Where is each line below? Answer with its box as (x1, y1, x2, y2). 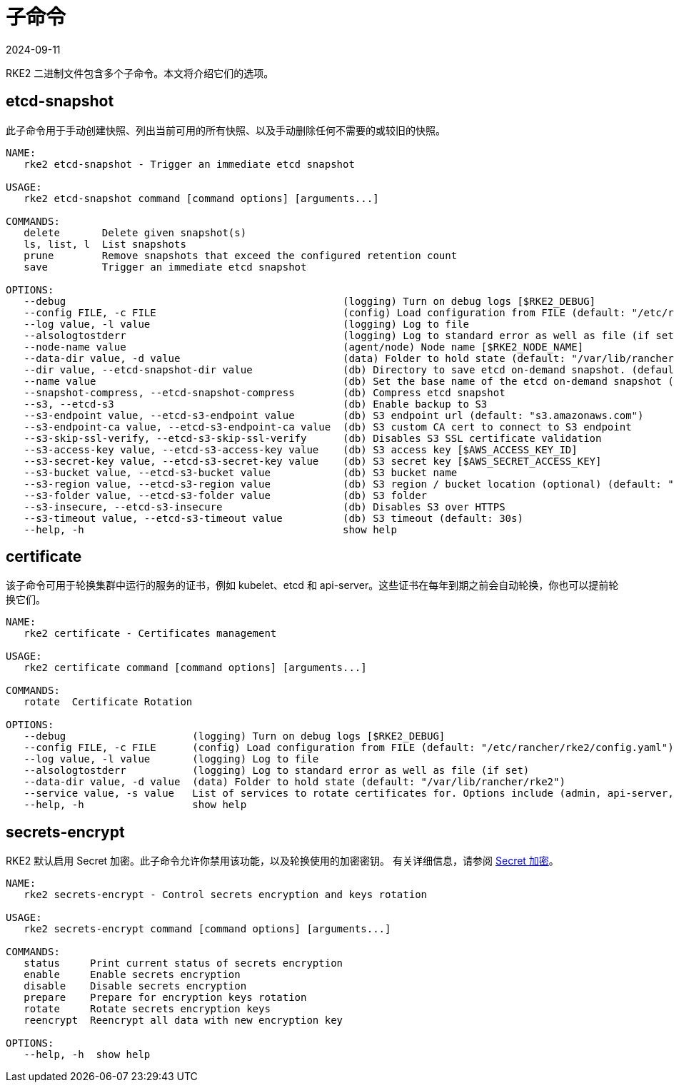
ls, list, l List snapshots (24, 238, 186, 250)
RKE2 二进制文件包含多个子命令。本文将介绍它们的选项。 (6, 66, 274, 79)
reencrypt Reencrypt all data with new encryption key (24, 1014, 343, 1027)
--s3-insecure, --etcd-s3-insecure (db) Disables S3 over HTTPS (24, 500, 505, 513)
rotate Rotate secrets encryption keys (24, 1003, 271, 1015)
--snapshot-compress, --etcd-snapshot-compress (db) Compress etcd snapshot (24, 386, 505, 398)
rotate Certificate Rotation (24, 696, 193, 708)
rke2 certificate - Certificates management (24, 628, 277, 640)
